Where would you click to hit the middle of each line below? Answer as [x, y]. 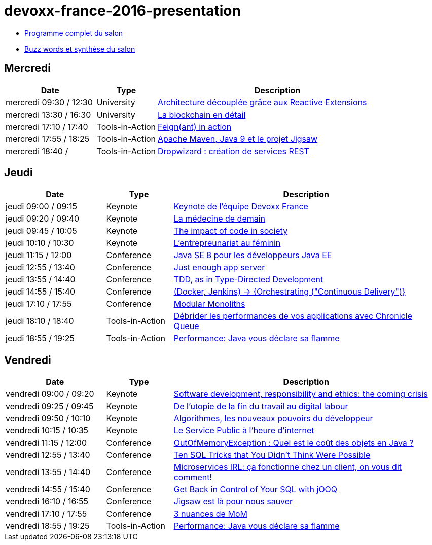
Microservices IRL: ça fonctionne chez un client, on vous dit [288, 467]
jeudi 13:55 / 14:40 [41, 280]
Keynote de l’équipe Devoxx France [241, 207]
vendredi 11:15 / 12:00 [46, 443]
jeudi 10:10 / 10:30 [40, 243]
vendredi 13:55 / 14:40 [48, 472]
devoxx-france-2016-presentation [122, 11]
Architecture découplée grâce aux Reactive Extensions [262, 102]
